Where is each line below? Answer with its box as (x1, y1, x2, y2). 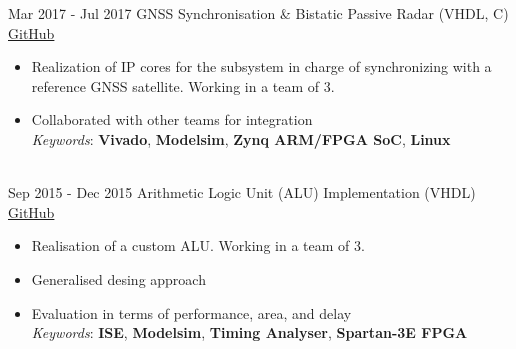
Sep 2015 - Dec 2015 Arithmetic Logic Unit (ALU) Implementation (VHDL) (8, 182, 476, 203)
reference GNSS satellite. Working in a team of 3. (31, 75, 335, 96)
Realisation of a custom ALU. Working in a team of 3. (31, 235, 365, 256)
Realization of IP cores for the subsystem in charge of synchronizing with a (31, 56, 492, 77)
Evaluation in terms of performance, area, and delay (31, 302, 352, 323)
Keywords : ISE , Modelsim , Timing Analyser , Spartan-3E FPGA (31, 322, 468, 343)
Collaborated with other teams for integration (31, 109, 313, 130)
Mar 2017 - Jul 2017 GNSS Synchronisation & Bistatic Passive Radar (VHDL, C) (8, 3, 509, 23)
